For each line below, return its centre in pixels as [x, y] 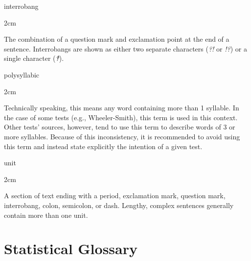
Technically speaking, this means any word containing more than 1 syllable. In [122, 108]
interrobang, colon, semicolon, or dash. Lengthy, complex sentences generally [119, 205]
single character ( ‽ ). [34, 58]
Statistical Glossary [71, 248]
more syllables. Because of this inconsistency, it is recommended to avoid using [122, 136]
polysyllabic [22, 74]
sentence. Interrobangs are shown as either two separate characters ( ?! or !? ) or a [125, 48]
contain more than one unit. [46, 215]
